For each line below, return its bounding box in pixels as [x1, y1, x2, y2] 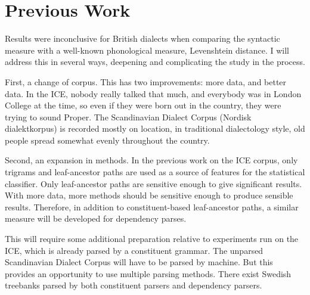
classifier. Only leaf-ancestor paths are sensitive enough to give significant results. [5, 177, 302, 190]
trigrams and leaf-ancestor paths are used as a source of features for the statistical [5, 166, 305, 178]
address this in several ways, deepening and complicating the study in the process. [5, 55, 305, 68]
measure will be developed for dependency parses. [5, 212, 187, 225]
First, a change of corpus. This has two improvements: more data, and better [5, 75, 287, 88]
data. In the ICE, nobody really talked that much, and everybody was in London [5, 87, 302, 100]
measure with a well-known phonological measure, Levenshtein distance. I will [5, 44, 289, 56]
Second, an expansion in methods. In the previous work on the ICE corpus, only [5, 154, 298, 166]
